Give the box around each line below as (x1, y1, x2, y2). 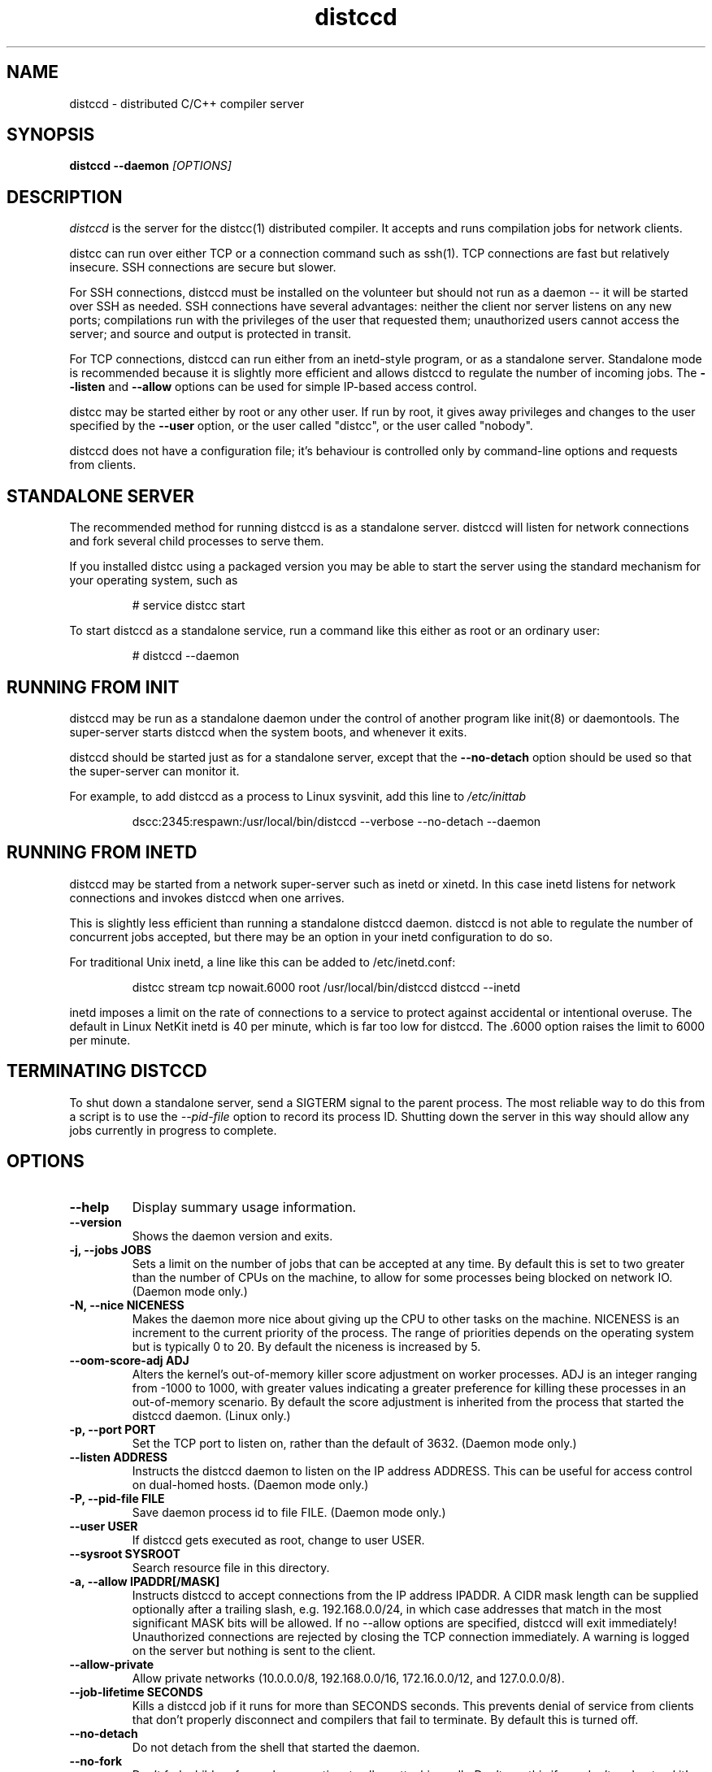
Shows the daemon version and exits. (132, 1228, 333, 1243)
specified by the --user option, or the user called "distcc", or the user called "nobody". (69, 419, 533, 433)
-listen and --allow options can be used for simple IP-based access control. (69, 380, 477, 394)
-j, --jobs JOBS (69, 1242, 152, 1257)
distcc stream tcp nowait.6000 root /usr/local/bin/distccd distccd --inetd (132, 979, 521, 994)
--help (69, 1198, 110, 1215)
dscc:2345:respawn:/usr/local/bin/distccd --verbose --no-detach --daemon (132, 814, 541, 828)
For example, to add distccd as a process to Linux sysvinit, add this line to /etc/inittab (69, 788, 527, 803)
